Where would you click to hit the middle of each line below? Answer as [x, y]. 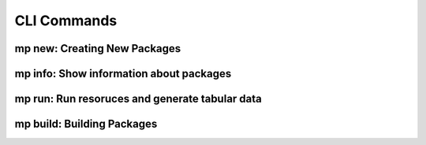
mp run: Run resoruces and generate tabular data [138, 99]
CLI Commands [66, 20]
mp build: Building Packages [86, 124]
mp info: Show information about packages [123, 74]
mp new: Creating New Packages [98, 48]
